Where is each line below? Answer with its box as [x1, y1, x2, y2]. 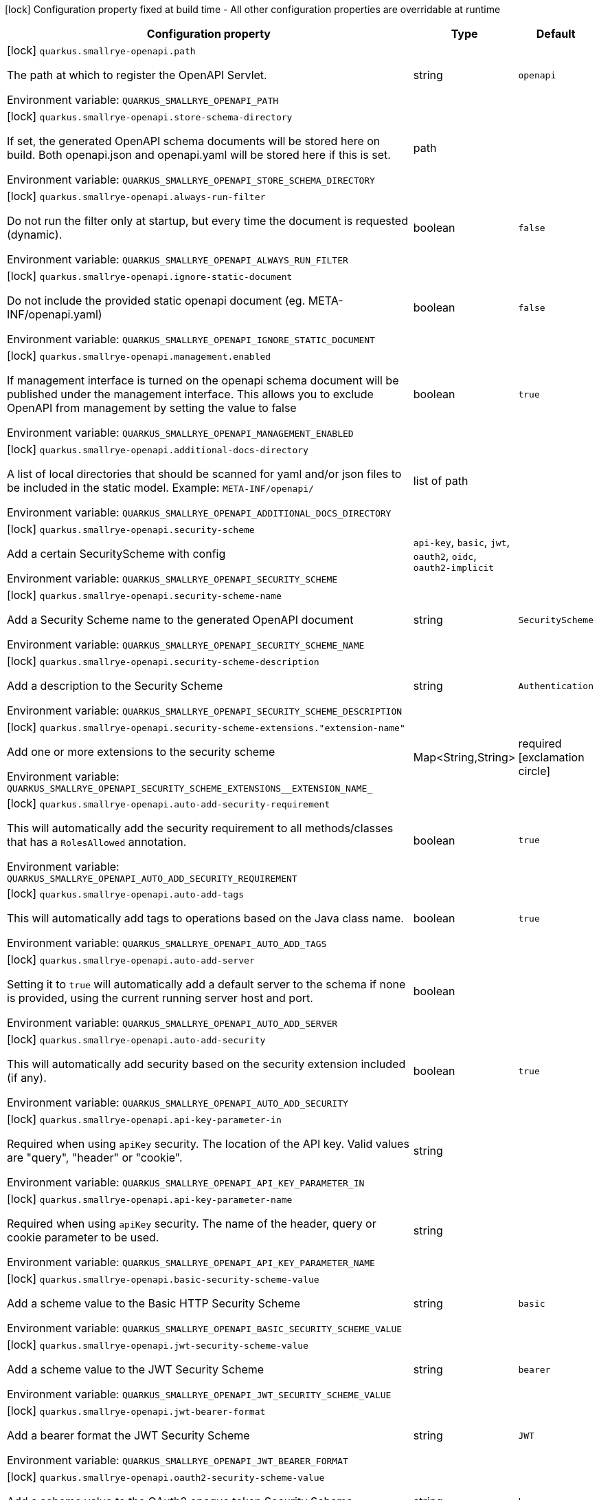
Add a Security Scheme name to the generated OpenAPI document [7, 613, 354, 627]
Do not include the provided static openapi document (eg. [7, 294, 306, 307]
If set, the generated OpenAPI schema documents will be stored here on [7, 134, 381, 148]
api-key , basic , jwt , [413, 534, 510, 549]
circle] [518, 763, 551, 778]
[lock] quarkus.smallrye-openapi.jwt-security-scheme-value [7, 1338, 308, 1351]
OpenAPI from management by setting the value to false [7, 401, 297, 415]
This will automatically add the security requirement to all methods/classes [7, 821, 394, 835]
